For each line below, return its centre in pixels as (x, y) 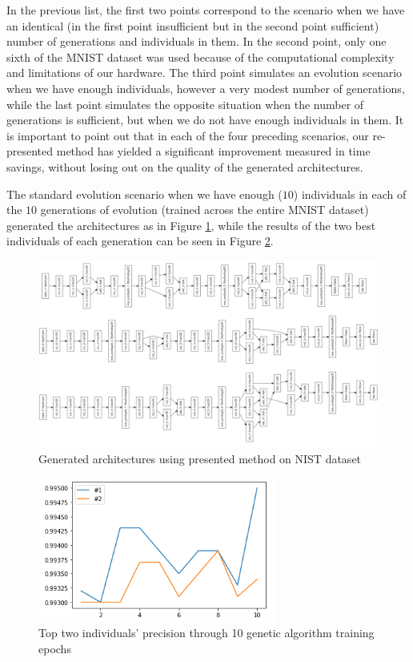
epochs (55, 648)
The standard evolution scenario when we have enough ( (144, 194)
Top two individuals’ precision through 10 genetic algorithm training (206, 633)
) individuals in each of (350, 194)
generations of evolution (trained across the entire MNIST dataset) (204, 210)
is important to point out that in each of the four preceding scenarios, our (188, 135)
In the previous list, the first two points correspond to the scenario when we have (206, 10)
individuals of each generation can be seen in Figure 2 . (140, 241)
